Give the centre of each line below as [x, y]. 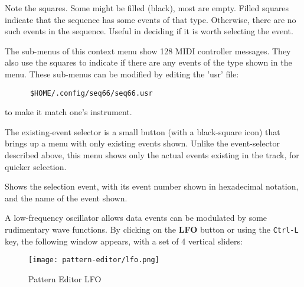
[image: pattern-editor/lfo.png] [94, 260]
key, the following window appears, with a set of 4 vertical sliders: [124, 241]
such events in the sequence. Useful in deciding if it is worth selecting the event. [149, 31]
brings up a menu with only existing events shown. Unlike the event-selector [142, 143]
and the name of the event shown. [66, 198]
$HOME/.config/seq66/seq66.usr [91, 93]
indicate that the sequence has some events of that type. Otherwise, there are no [151, 19]
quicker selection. [36, 166]
